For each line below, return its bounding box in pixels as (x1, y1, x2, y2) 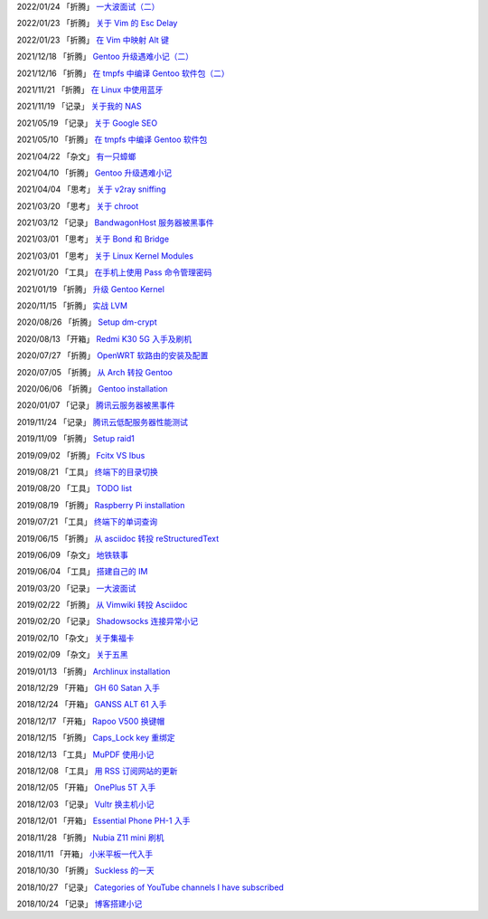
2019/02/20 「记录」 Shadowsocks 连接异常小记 (16, 616, 199, 627)
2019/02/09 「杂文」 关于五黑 (16, 649, 128, 660)
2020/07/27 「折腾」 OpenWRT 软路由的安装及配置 (16, 350, 209, 361)
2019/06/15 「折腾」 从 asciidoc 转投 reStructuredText (16, 533, 220, 544)
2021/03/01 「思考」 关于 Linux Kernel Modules (16, 250, 194, 261)
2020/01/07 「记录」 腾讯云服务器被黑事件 (16, 400, 175, 411)
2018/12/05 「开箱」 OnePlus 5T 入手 (16, 782, 156, 793)
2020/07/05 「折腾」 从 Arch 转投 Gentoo (16, 366, 174, 377)
